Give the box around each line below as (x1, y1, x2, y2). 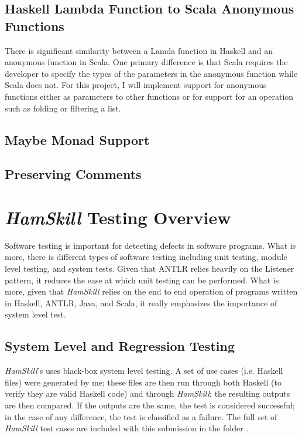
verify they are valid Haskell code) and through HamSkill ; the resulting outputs (5, 387, 290, 400)
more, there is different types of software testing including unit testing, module (5, 251, 287, 263)
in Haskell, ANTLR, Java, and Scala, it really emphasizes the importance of (5, 296, 277, 309)
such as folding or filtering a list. (5, 102, 121, 114)
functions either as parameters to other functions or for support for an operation (5, 90, 294, 102)
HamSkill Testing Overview (5, 205, 231, 229)
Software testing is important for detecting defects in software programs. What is (5, 239, 296, 251)
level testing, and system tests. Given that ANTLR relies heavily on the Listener (5, 262, 294, 275)
